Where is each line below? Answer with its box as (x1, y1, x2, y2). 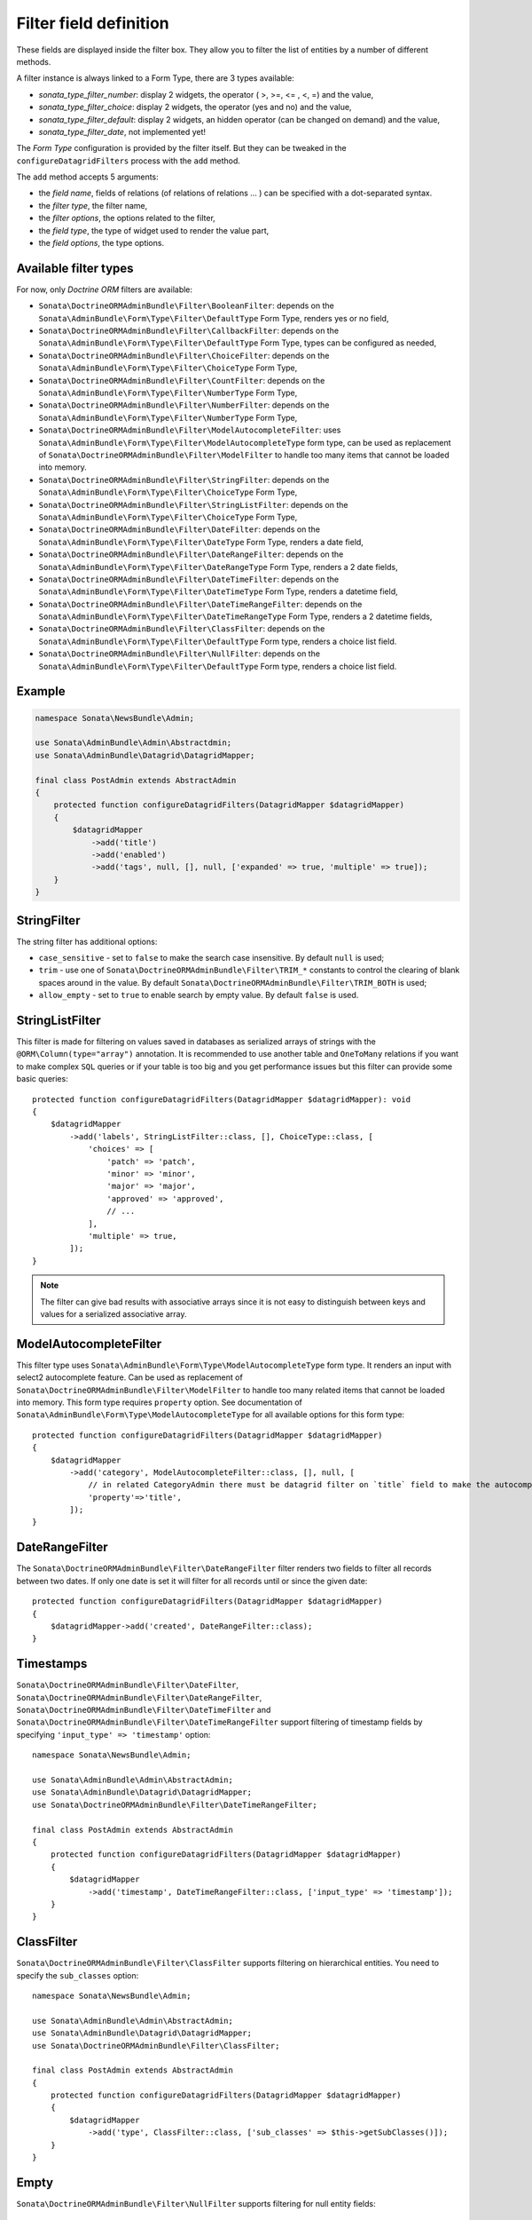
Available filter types (16, 260, 134, 275)
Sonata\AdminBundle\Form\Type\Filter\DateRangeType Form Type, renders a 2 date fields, (38, 561, 398, 572)
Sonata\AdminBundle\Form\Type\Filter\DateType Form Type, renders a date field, (38, 536, 364, 547)
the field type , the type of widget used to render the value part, (38, 225, 270, 235)
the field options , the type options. (38, 238, 164, 249)
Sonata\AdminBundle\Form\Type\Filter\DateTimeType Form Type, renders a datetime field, (38, 586, 398, 597)
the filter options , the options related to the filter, (38, 213, 216, 224)
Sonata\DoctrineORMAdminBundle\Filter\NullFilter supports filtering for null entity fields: (16, 2198, 376, 2208)
